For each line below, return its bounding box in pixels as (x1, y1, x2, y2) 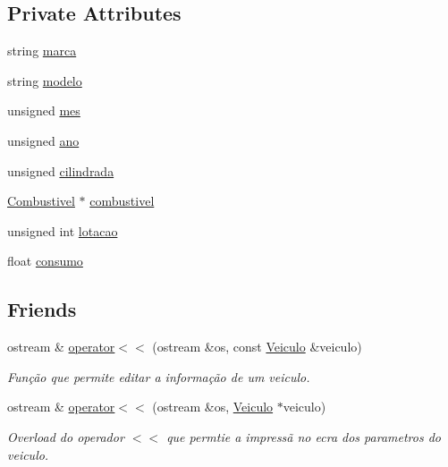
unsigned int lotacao (7, 221, 118, 240)
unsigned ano (7, 131, 80, 149)
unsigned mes (7, 101, 80, 120)
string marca (7, 41, 77, 60)
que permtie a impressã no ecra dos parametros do (166, 427, 441, 446)
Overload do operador (7, 427, 124, 446)
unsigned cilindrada (7, 161, 114, 180)
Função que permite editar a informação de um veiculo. (7, 367, 310, 386)
